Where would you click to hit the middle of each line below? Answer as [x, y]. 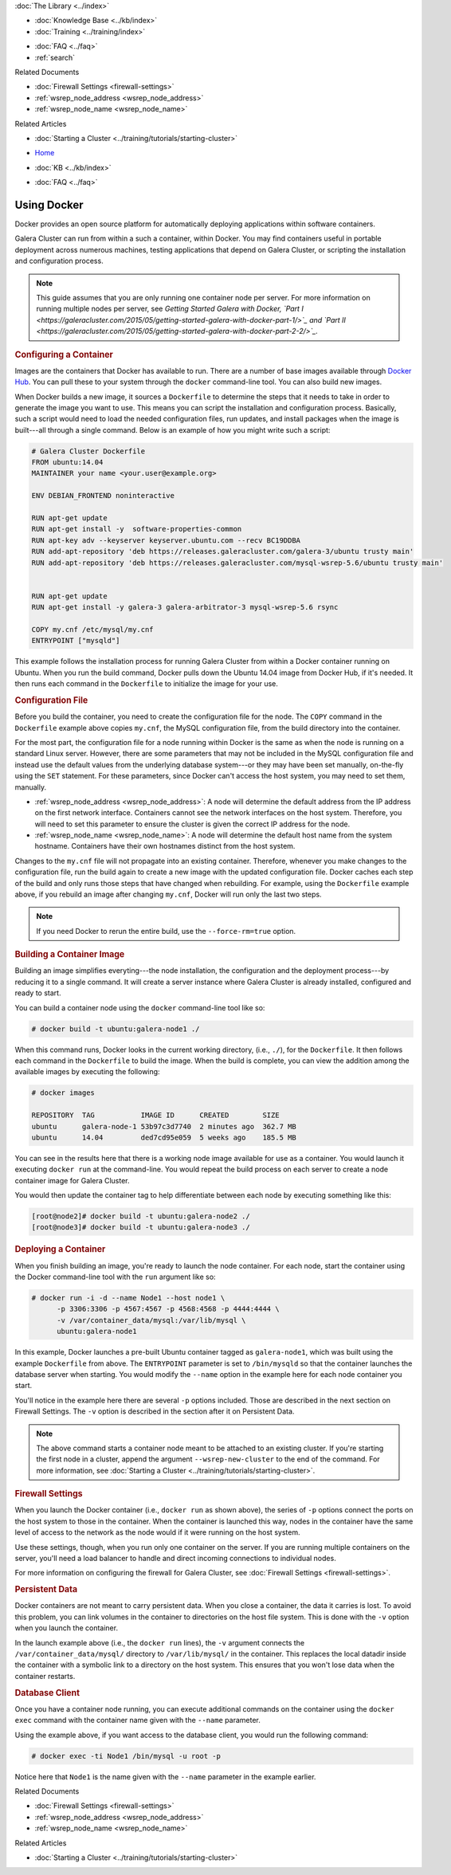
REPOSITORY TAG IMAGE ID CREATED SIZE [155, 1115]
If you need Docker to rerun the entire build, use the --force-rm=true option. [166, 931]
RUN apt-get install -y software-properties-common [137, 529]
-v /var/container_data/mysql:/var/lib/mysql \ [151, 1320]
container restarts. [45, 1676]
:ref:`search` [55, 57]
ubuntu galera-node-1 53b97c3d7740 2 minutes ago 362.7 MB [164, 1126]
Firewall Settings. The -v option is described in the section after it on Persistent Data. [155, 1411]
